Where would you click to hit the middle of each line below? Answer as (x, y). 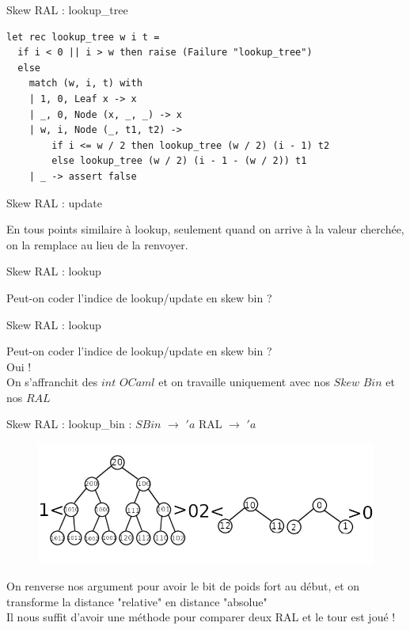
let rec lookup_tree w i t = (83, 37)
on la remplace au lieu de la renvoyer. (97, 244)
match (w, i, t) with (85, 83)
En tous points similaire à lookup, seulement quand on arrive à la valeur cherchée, (205, 229)
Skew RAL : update (54, 202)
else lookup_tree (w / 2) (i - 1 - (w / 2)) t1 (179, 161)
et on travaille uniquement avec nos (244, 382)
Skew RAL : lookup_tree (67, 9)
